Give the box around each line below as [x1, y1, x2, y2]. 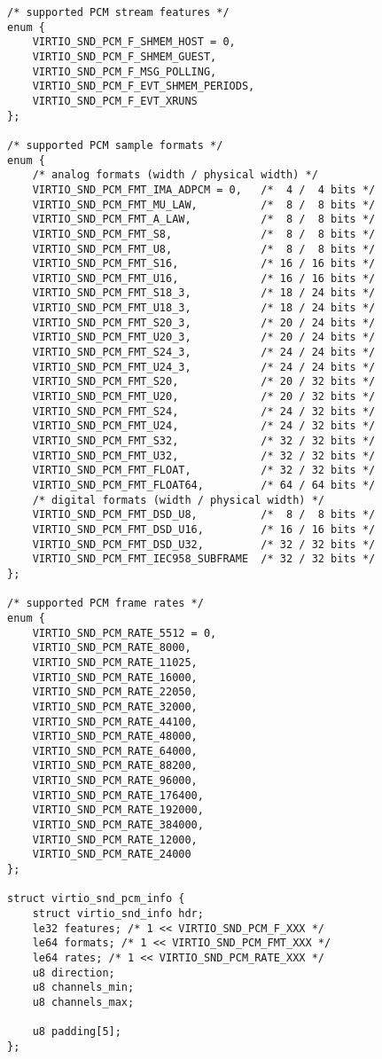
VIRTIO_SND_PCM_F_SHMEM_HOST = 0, [32, 35, 236, 49]
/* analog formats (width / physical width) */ [32, 169, 318, 182]
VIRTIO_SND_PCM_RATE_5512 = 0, [32, 626, 217, 639]
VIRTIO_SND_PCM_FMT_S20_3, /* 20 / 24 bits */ [32, 316, 376, 329]
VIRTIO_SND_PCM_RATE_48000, [32, 730, 198, 743]
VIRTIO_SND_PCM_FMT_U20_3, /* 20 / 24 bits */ [32, 331, 376, 344]
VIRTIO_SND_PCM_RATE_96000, [32, 774, 198, 788]
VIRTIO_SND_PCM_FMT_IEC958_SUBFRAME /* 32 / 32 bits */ [32, 553, 376, 566]
